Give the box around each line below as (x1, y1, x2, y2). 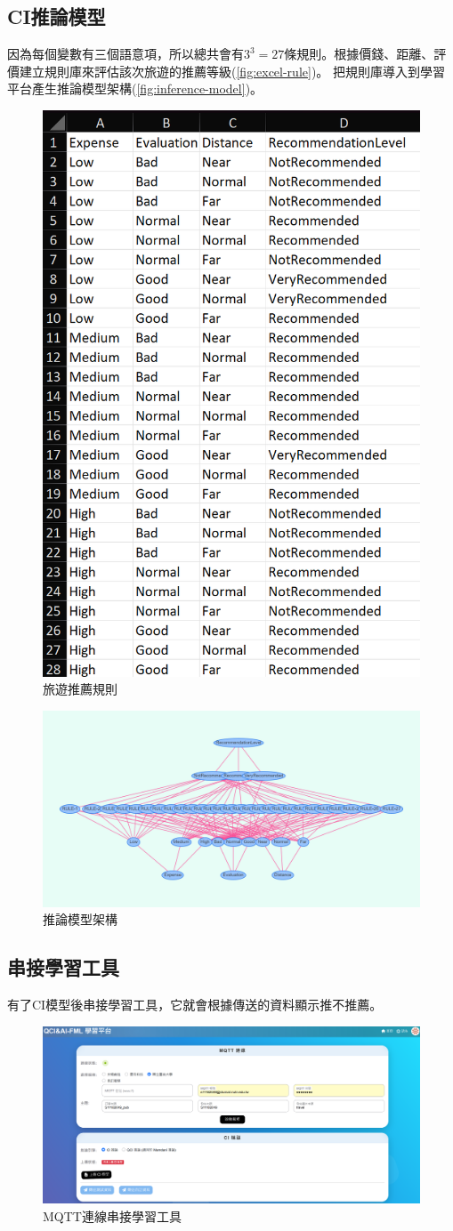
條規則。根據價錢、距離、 (284, 44, 434, 63)
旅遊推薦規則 (43, 680, 117, 698)
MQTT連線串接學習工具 (43, 1206, 182, 1225)
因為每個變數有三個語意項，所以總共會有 (7, 44, 244, 63)
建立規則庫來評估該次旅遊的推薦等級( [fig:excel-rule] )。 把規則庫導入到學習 (19, 61, 445, 80)
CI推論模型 (7, 3, 106, 30)
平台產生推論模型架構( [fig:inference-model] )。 (7, 79, 263, 98)
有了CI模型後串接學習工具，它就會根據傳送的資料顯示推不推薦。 (7, 995, 383, 1014)
